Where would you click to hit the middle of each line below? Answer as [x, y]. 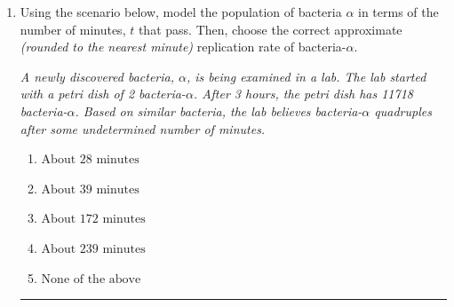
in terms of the [398, 12]
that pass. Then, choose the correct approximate [270, 29]
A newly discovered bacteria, [97, 76]
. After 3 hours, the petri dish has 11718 [303, 94]
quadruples [403, 110]
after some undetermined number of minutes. [143, 128]
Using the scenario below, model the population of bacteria [181, 12]
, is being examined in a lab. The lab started [307, 76]
